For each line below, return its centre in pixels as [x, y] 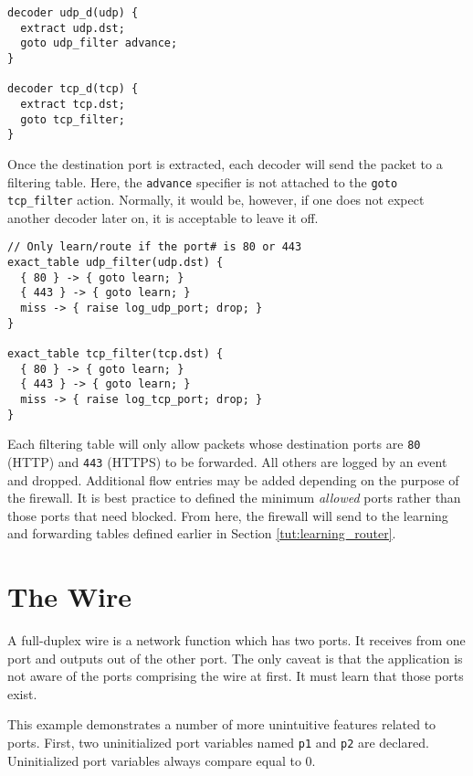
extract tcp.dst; [73, 104]
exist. [22, 693]
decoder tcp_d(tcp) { [73, 89]
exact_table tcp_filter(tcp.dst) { [116, 354]
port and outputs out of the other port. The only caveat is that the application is [235, 658]
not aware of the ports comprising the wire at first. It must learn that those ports [236, 676]
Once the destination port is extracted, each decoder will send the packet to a [225, 163]
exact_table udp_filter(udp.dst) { [116, 263]
